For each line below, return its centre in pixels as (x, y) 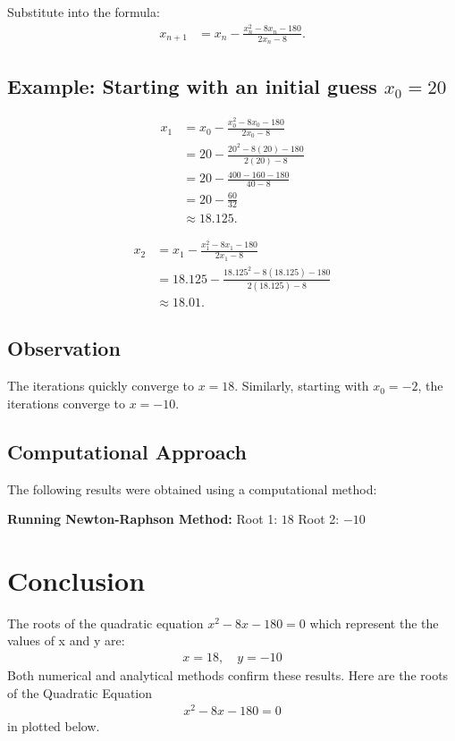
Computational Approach (127, 451)
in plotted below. (54, 726)
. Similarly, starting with (302, 386)
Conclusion (76, 580)
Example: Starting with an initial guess (192, 85)
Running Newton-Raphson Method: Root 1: (143, 519)
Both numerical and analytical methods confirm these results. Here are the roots (228, 675)
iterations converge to (66, 403)
